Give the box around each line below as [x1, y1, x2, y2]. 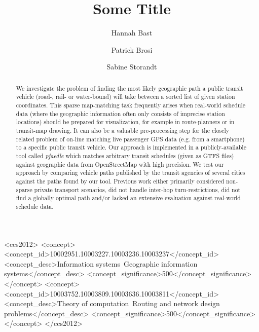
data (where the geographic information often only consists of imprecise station [16, 109, 225, 118]
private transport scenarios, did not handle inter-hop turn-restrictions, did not [34, 185, 241, 194]
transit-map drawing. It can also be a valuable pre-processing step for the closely [16, 126, 230, 134]
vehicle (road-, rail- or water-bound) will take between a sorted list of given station [16, 92, 235, 101]
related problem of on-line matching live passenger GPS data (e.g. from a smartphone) [16, 134, 245, 143]
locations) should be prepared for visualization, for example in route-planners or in [16, 118, 235, 126]
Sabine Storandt [106, 61, 157, 72]
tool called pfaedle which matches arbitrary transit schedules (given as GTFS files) [16, 151, 234, 160]
